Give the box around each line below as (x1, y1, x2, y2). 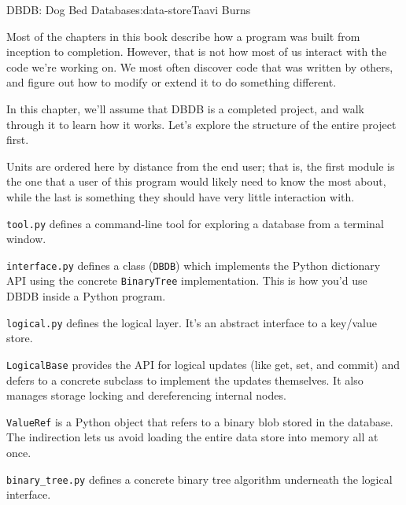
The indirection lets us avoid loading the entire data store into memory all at (6, 429, 378, 445)
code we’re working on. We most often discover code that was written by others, (6, 58, 393, 75)
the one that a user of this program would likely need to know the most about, (6, 173, 386, 190)
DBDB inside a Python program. (6, 288, 166, 304)
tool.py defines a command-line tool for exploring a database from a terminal (6, 215, 384, 231)
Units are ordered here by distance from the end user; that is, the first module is (6, 157, 395, 174)
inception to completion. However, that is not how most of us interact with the (6, 43, 387, 60)
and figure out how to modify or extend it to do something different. (6, 74, 337, 90)
